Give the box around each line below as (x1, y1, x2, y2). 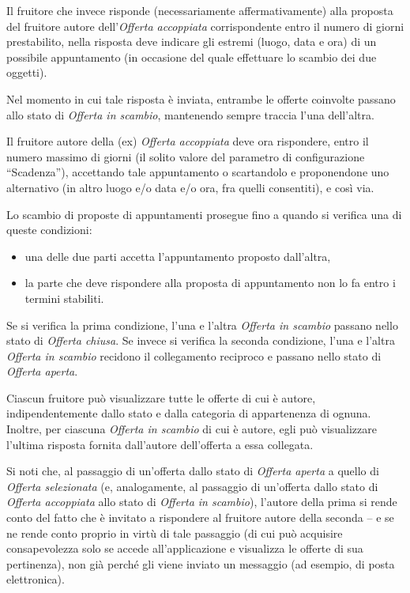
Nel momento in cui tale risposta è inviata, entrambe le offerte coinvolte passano (6, 90, 396, 107)
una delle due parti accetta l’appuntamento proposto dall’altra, (24, 247, 331, 264)
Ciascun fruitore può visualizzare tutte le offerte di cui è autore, (6, 389, 316, 406)
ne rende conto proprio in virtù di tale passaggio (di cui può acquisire (6, 524, 343, 541)
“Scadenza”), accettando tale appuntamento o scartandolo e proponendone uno (6, 164, 389, 180)
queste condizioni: (6, 221, 92, 238)
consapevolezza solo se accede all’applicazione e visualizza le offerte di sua (6, 540, 363, 557)
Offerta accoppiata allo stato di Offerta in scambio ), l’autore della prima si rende (6, 493, 397, 510)
